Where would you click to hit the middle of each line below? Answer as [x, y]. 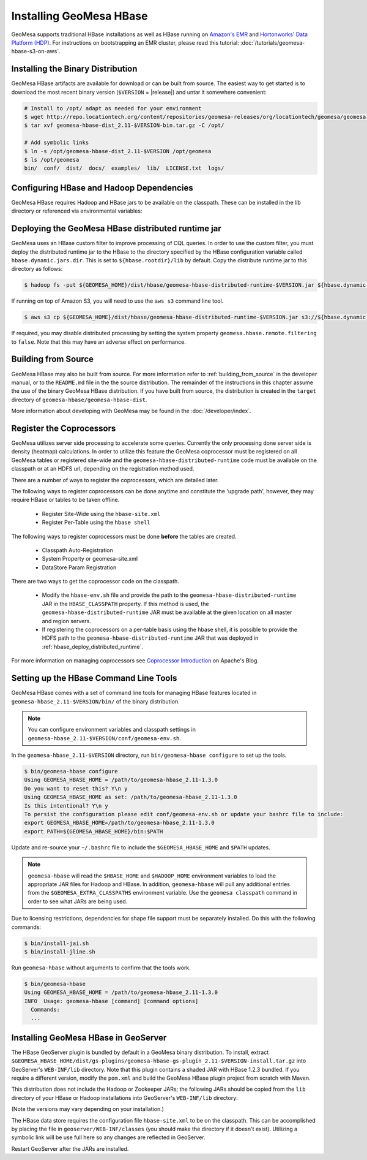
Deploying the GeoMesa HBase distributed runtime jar [116, 229]
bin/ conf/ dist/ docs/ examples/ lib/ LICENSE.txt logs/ [124, 168]
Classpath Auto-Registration [77, 550]
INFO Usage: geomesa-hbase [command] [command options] [111, 1001]
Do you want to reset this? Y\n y [76, 788]
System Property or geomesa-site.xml [90, 559]
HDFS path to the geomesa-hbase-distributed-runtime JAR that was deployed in [150, 638]
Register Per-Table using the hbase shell [96, 522]
